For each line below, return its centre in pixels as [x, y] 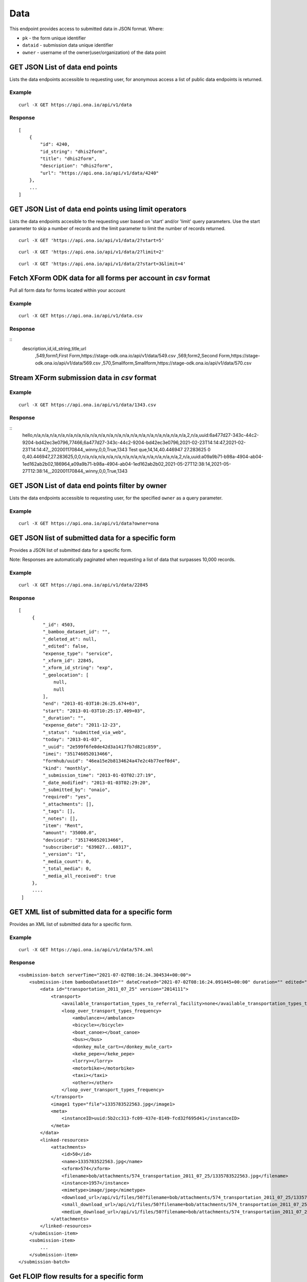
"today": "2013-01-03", [72, 739]
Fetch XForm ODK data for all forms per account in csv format [110, 278]
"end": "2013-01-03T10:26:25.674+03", [91, 704]
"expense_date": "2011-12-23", [82, 725]
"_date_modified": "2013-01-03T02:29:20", [97, 783]
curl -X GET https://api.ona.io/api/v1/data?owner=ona [89, 523]
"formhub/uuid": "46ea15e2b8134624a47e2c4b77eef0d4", [112, 761]
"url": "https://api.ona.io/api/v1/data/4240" [100, 173]
